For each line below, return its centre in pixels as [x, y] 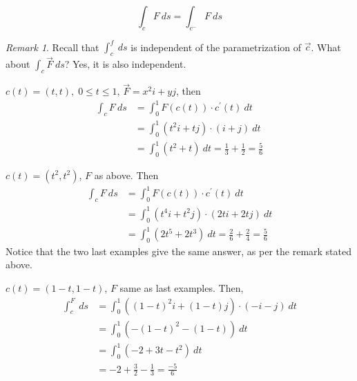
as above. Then [126, 175]
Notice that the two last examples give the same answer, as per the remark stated [179, 251]
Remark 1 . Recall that [52, 47]
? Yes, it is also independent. [125, 64]
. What [326, 47]
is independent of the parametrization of [216, 47]
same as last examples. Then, [182, 288]
